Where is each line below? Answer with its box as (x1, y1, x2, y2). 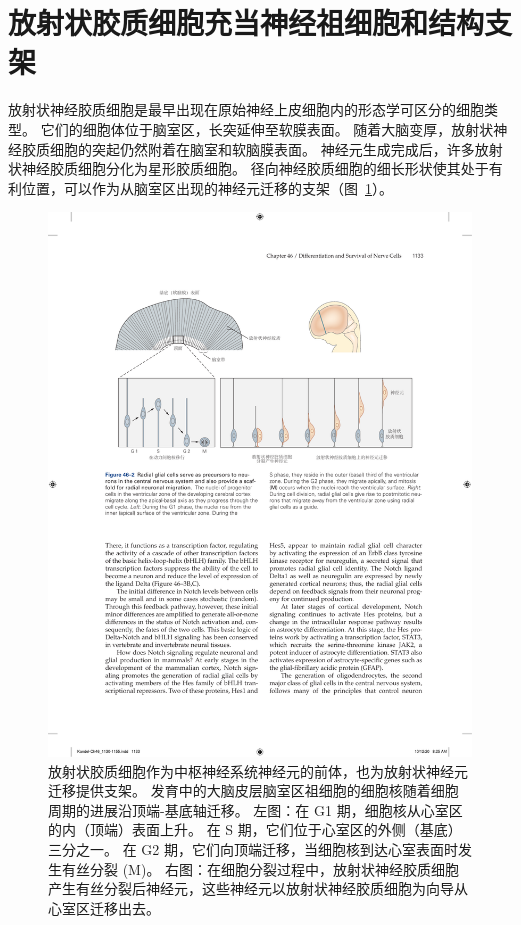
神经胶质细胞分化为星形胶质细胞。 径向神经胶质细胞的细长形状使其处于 (21, 158, 489, 179)
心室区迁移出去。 (48, 897, 160, 918)
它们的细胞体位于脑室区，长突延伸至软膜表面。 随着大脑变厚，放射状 (40, 118, 494, 139)
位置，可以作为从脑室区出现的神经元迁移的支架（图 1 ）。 (21, 177, 393, 198)
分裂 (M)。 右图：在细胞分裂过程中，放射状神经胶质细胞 (89, 858, 460, 879)
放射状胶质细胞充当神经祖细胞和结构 (8, 2, 485, 43)
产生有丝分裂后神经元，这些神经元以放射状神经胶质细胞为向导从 (48, 878, 468, 899)
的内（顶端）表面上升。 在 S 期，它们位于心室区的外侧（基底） (48, 819, 462, 840)
